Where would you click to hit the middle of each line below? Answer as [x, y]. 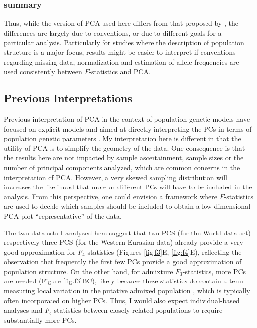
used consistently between [43, 71]
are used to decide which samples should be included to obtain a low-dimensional [127, 206]
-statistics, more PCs [214, 271]
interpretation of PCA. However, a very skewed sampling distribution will [116, 177]
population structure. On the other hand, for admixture [89, 271]
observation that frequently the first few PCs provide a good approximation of [123, 261]
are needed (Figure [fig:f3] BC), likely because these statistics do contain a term [124, 281]
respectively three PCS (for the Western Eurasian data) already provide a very [124, 242]
